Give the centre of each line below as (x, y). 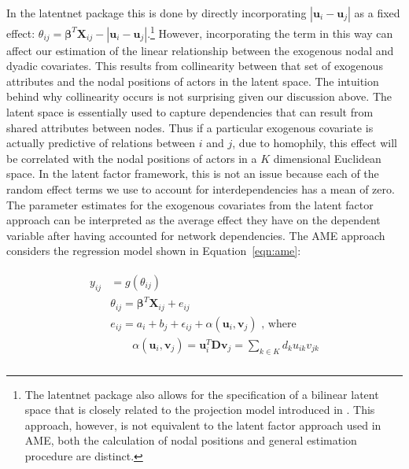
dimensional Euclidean (327, 158)
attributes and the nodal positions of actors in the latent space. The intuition (193, 81)
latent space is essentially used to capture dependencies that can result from (190, 112)
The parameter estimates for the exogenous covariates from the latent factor (190, 204)
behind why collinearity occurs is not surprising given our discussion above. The (199, 96)
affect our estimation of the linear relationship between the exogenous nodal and (200, 50)
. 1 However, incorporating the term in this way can (270, 32)
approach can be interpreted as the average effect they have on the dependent (193, 220)
